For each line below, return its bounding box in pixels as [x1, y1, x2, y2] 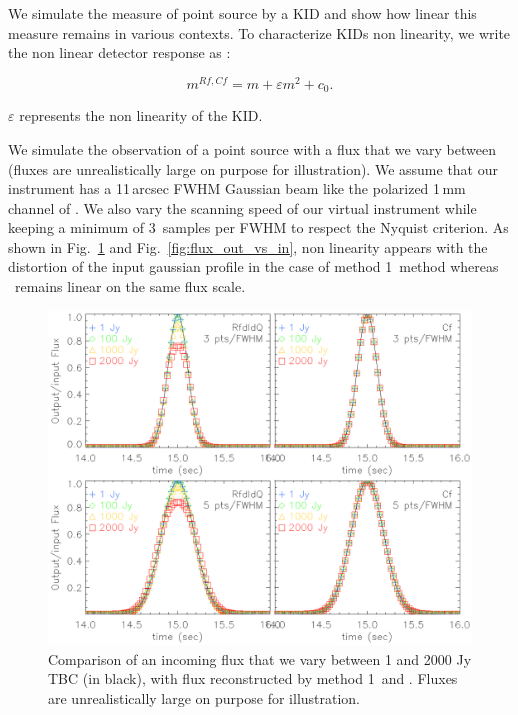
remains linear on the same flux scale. [14, 276, 246, 297]
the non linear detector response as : [8, 42, 231, 63]
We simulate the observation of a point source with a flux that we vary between [8, 138, 496, 159]
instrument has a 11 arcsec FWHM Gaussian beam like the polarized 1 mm [8, 178, 466, 199]
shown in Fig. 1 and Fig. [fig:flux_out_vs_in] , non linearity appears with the [8, 236, 488, 257]
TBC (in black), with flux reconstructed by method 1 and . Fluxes [48, 668, 458, 689]
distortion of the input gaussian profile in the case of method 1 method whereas [8, 256, 499, 277]
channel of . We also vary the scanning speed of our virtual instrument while [8, 197, 477, 218]
